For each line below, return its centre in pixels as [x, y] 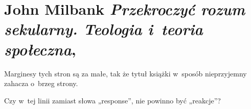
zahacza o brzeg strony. [41, 83]
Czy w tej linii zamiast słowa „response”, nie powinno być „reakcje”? [112, 100]
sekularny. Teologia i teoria [104, 29]
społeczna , [40, 49]
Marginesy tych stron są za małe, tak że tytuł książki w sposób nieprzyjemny [125, 73]
